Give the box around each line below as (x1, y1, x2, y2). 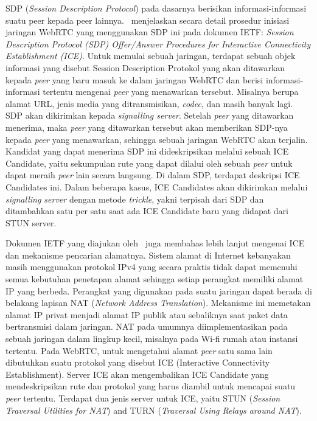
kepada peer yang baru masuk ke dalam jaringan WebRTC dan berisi (5, 73, 263, 86)
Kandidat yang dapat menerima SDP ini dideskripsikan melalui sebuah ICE (5, 145, 289, 158)
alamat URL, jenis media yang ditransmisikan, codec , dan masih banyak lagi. (5, 97, 293, 110)
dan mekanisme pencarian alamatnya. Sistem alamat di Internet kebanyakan (5, 248, 291, 261)
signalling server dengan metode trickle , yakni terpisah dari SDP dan (5, 192, 264, 205)
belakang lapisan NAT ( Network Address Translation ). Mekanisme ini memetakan (5, 296, 311, 309)
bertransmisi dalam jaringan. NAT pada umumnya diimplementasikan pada (5, 320, 288, 333)
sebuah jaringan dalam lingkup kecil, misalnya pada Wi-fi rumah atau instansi (5, 332, 298, 345)
